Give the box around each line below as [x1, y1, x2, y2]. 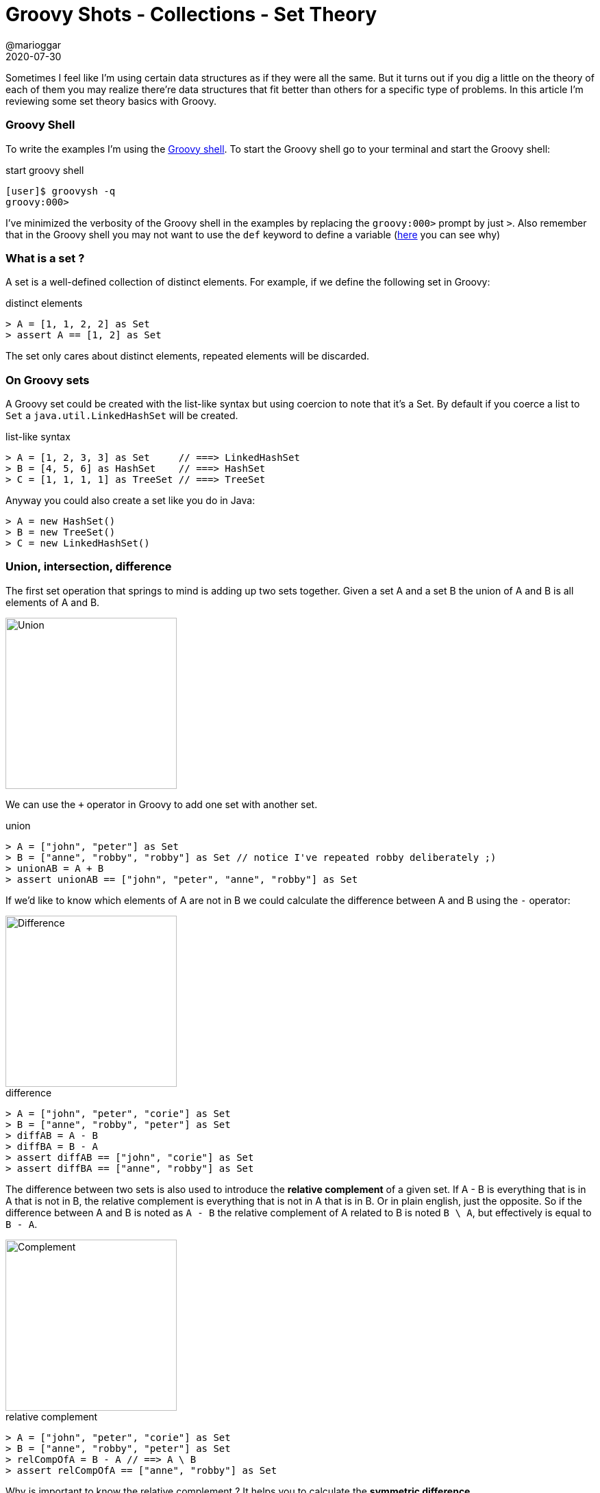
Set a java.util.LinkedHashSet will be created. [5, 410, 238, 421]
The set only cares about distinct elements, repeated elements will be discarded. [5, 350, 370, 362]
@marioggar [5, 38, 62, 51]
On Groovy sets [5, 373, 90, 387]
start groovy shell [5, 164, 84, 176]
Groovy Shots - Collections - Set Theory [5, 3, 377, 26]
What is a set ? [5, 251, 85, 265]
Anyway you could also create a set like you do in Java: [5, 494, 255, 506]
